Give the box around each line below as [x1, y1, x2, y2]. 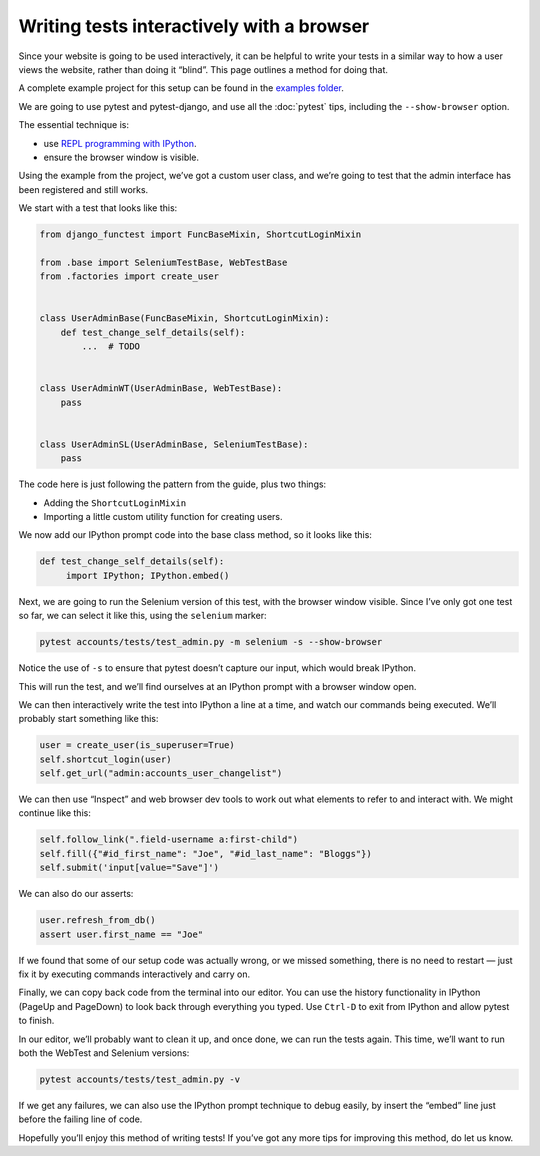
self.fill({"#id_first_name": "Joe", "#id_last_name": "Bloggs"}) [39, 848, 372, 859]
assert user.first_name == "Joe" [39, 928, 204, 940]
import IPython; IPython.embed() [65, 570, 230, 581]
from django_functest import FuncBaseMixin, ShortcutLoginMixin [39, 229, 362, 240]
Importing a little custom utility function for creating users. [43, 511, 284, 523]
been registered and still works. [18, 183, 149, 195]
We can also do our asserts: [18, 888, 134, 900]
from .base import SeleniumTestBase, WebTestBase [39, 256, 288, 268]
